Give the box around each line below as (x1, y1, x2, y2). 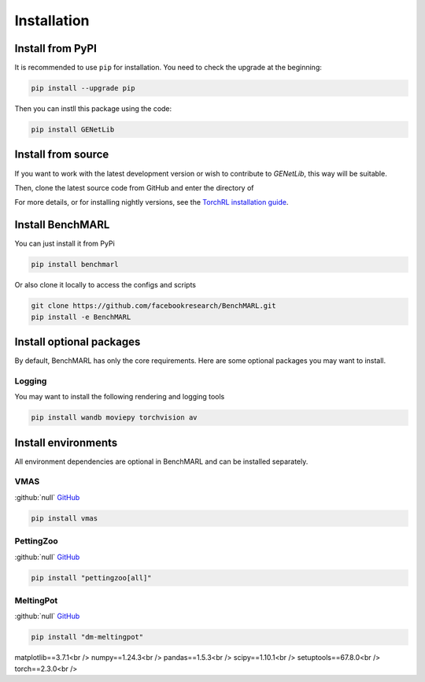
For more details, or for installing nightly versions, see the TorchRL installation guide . (14, 198, 289, 207)
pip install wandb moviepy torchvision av (31, 413, 198, 422)
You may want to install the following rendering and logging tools (14, 392, 225, 402)
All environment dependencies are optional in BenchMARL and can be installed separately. (14, 457, 309, 466)
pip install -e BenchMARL (31, 312, 131, 321)
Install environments (14, 436, 118, 449)
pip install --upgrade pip (31, 83, 135, 93)
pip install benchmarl (31, 260, 119, 269)
